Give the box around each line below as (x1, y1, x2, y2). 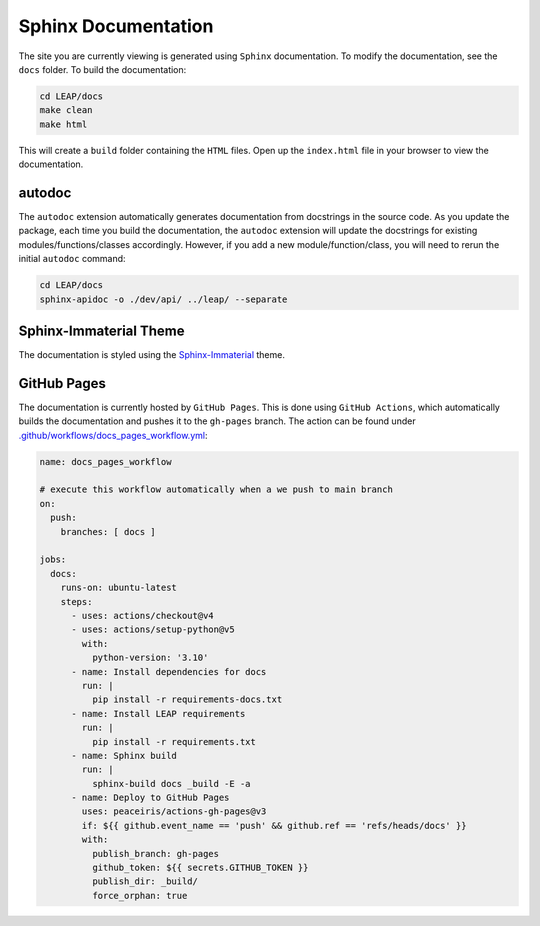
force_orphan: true (91, 890, 188, 901)
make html (39, 118, 88, 130)
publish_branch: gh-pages (91, 848, 220, 859)
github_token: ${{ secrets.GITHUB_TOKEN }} (91, 862, 309, 874)
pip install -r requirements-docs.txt (91, 694, 283, 705)
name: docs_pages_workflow (39, 456, 172, 467)
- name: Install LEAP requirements (71, 708, 246, 719)
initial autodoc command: (18, 253, 126, 265)
